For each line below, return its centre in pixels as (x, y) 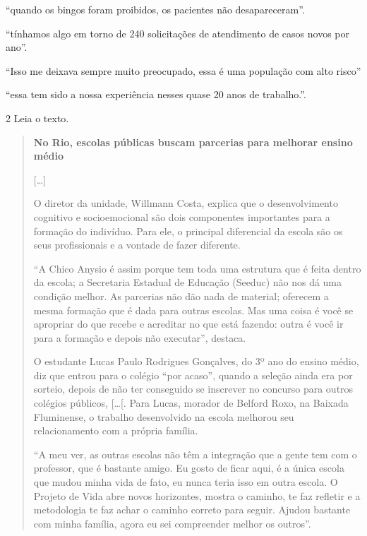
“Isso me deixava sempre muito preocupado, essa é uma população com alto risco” (183, 70)
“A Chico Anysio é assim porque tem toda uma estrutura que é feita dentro (197, 268)
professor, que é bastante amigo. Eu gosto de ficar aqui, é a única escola (189, 468)
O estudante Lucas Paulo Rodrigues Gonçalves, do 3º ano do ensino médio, (196, 361)
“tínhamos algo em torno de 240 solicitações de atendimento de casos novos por (178, 33)
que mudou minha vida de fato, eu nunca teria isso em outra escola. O (186, 482)
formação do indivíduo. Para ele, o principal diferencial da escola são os (188, 231)
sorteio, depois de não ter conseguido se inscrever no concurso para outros (193, 389)
